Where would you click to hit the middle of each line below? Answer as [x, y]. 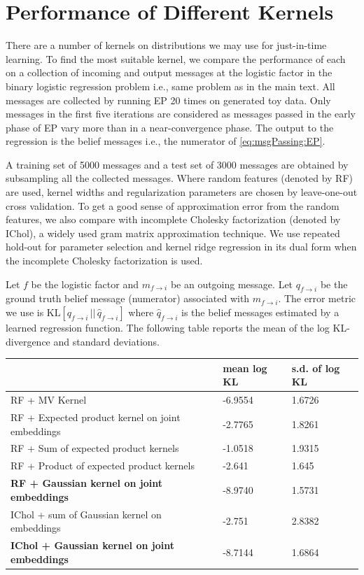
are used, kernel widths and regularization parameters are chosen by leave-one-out [182, 192]
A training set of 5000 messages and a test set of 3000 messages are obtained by [177, 164]
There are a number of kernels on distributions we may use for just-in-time [166, 45]
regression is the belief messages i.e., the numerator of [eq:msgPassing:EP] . [166, 141]
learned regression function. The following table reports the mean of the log [168, 328]
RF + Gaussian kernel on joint [86, 483]
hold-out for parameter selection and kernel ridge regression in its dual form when [181, 247]
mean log [245, 368]
